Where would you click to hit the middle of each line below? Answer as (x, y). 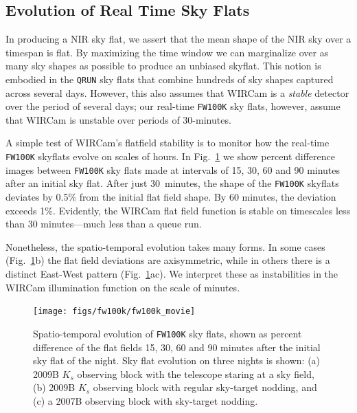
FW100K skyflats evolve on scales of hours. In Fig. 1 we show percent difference (171, 156)
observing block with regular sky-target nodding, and (205, 387)
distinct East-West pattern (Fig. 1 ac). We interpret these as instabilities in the (172, 274)
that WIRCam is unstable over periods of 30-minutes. (118, 119)
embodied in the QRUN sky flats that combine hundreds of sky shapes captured (170, 79)
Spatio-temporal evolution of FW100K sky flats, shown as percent (168, 333)
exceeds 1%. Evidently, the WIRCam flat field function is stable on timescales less (178, 210)
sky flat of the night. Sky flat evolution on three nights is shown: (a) (177, 360)
